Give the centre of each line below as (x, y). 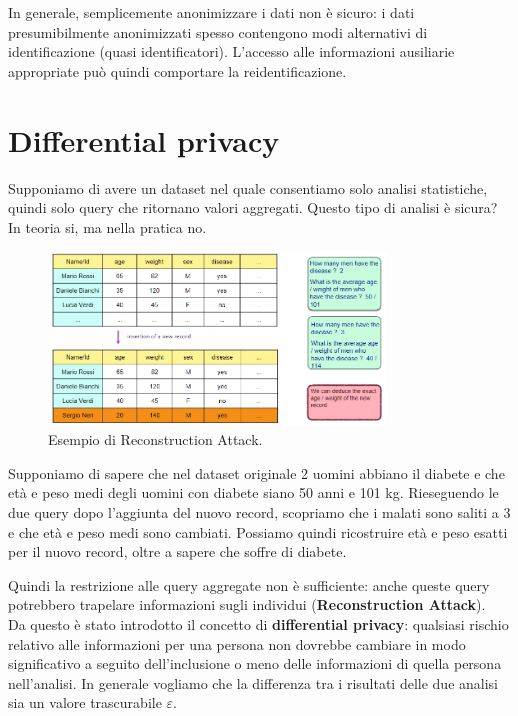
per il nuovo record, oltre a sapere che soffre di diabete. (177, 551)
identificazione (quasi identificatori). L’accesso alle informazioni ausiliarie (231, 51)
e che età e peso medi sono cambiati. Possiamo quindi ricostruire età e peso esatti (258, 531)
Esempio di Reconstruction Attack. (155, 439)
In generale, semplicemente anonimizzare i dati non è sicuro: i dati (211, 12)
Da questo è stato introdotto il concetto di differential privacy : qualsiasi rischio (258, 623)
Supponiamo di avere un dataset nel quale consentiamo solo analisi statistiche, (248, 187)
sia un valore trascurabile (85, 702)
